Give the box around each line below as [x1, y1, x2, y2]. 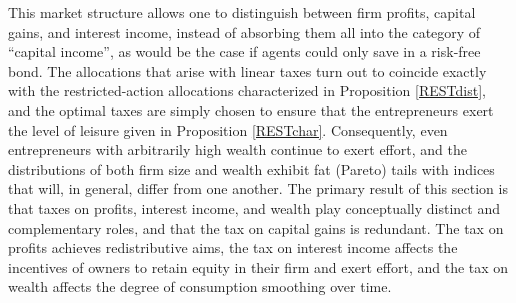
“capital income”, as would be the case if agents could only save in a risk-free [8, 41, 481, 62]
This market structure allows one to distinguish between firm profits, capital [8, 2, 476, 22]
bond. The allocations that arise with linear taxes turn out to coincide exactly [8, 60, 487, 81]
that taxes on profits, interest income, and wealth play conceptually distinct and [8, 197, 500, 218]
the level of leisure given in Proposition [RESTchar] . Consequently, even [8, 119, 448, 140]
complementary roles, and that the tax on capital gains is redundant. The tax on [8, 217, 504, 238]
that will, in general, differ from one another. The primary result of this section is [8, 178, 508, 199]
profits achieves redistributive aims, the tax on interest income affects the [8, 237, 458, 258]
